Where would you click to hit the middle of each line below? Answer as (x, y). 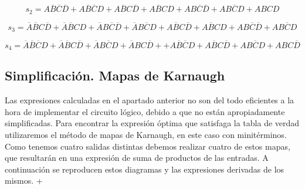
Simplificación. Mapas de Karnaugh (115, 75)
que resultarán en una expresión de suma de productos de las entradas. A (137, 158)
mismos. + (24, 180)
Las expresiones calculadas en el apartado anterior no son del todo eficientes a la (150, 100)
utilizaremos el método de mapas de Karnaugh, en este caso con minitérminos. (146, 134)
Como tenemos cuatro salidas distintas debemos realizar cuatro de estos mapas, (148, 146)
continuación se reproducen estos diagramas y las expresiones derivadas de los (145, 169)
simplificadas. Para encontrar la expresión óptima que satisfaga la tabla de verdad (152, 123)
